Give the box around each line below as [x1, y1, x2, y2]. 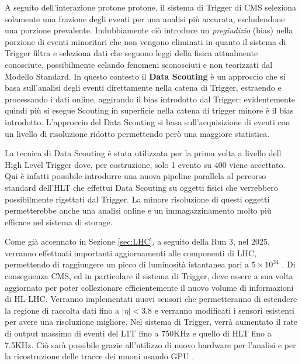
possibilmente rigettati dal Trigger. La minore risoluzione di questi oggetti [5, 193, 270, 205]
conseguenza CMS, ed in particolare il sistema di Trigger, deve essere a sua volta [5, 270, 293, 282]
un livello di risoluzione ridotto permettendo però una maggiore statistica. [5, 127, 270, 139]
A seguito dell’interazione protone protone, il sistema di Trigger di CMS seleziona [5, 1, 297, 13]
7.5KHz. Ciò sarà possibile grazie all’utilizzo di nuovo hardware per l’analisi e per [5, 338, 296, 351]
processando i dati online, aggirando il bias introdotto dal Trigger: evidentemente [5, 92, 296, 105]
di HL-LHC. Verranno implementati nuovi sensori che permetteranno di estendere [5, 293, 297, 305]
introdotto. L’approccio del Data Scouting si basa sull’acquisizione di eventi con [5, 115, 290, 128]
